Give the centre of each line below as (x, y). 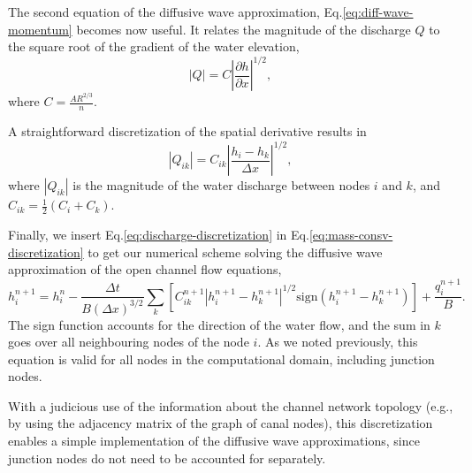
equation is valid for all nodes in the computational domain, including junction (221, 359)
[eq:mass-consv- (351, 235)
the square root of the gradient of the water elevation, (154, 46)
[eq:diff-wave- (378, 11)
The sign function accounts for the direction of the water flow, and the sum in (219, 324)
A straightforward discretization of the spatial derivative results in (187, 131)
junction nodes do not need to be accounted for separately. (167, 458)
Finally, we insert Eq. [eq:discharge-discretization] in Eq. (159, 235)
